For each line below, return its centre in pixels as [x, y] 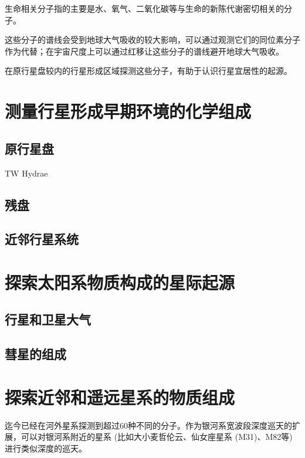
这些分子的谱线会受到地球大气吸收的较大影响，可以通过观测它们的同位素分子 [152, 40]
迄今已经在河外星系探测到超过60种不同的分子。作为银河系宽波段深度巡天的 [148, 425]
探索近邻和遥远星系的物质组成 [120, 397]
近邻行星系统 [42, 239]
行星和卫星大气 [48, 319]
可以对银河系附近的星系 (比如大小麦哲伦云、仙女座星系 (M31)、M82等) [157, 437]
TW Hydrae [26, 173]
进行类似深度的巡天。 [46, 448]
